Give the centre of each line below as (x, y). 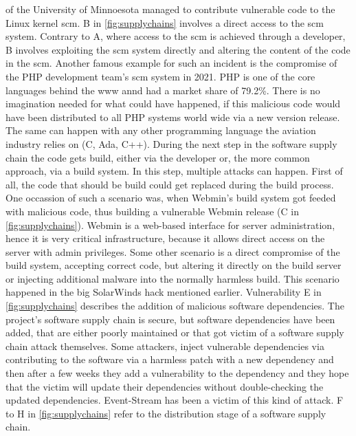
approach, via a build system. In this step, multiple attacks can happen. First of (174, 171)
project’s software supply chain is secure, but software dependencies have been (170, 319)
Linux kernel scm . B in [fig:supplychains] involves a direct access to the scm (165, 22)
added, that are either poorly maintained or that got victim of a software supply (175, 333)
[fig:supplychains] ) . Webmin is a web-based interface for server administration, (170, 225)
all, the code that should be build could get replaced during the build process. (170, 184)
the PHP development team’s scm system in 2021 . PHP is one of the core (160, 76)
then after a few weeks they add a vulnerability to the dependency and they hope (177, 373)
